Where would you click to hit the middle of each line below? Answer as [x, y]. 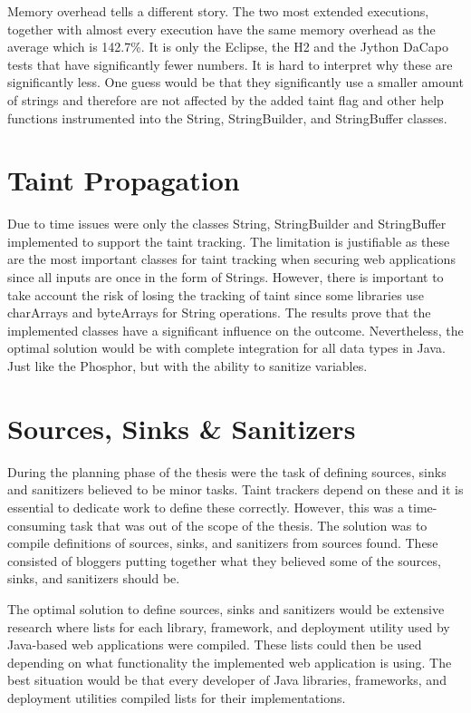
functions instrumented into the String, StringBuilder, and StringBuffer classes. [227, 117]
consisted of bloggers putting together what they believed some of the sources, [224, 560]
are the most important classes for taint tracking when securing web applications [231, 259]
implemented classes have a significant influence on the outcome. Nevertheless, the [235, 330]
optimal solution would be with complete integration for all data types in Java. [226, 348]
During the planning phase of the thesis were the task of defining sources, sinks [227, 471]
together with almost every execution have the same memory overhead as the [221, 29]
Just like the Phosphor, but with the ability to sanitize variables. [187, 366]
